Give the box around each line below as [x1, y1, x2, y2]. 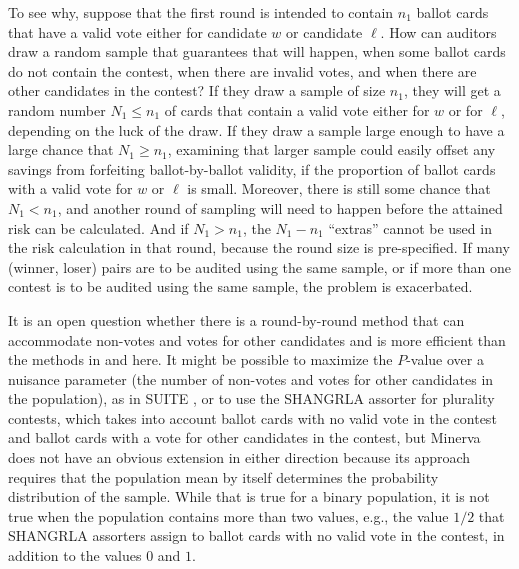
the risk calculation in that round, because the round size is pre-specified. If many [8, 237, 510, 258]
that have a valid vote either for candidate [8, 21, 267, 42]
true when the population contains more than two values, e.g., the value [8, 505, 449, 526]
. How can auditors [380, 21, 497, 42]
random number [8, 99, 106, 120]
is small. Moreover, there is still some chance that [187, 178, 491, 199]
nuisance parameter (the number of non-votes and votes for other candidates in [8, 368, 494, 389]
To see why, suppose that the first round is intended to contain [8, 2, 394, 22]
